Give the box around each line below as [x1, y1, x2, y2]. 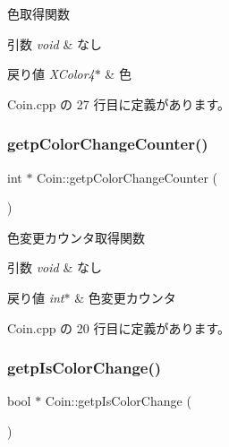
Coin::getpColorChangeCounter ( [37, 168, 218, 186]
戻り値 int [7, 288, 64, 306]
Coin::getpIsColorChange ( [45, 391, 191, 410]
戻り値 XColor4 [7, 64, 95, 83]
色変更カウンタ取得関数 [7, 228, 145, 246]
